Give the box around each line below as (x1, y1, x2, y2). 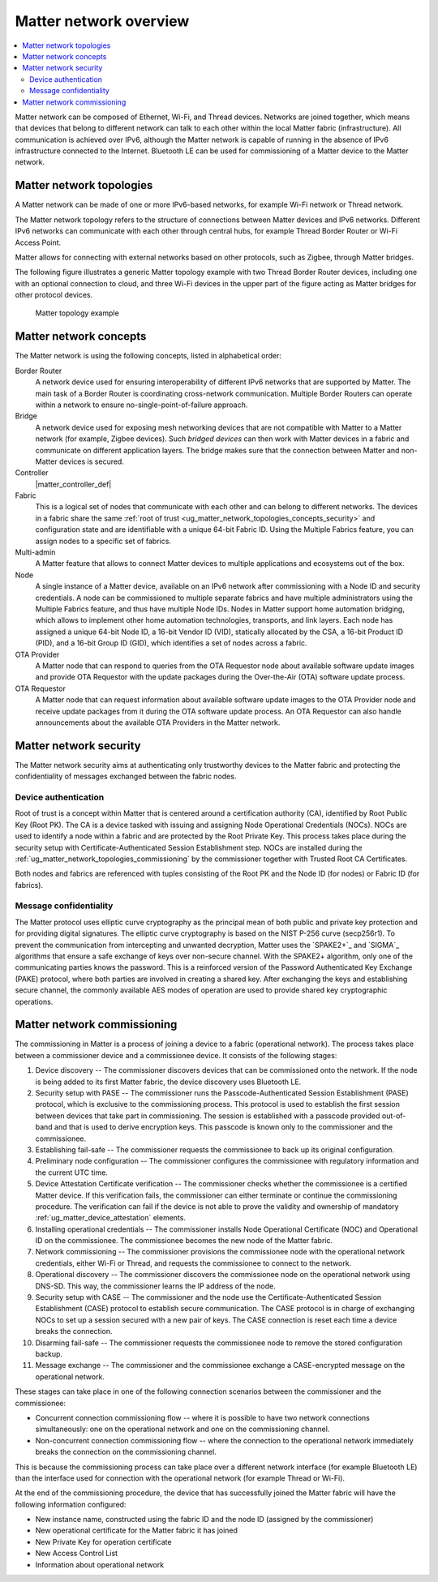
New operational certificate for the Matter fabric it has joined (35, 1525, 238, 1536)
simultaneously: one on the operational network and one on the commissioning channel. (35, 1424, 330, 1434)
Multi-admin (15, 547, 56, 557)
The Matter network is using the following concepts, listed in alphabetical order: (15, 351, 282, 361)
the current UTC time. (35, 1168, 109, 1177)
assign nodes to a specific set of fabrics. (35, 536, 172, 546)
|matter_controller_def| (35, 479, 112, 489)
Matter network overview (15, 12, 190, 30)
